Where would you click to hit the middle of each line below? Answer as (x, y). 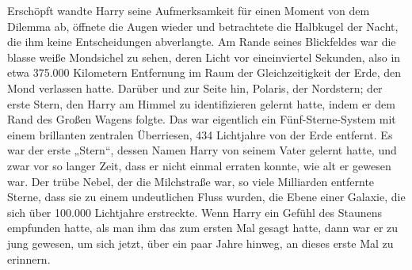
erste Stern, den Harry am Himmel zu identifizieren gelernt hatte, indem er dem (201, 103)
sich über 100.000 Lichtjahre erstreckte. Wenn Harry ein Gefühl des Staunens (195, 212)
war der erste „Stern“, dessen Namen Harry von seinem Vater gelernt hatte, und (202, 150)
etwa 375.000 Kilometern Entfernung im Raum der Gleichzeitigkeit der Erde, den (204, 72)
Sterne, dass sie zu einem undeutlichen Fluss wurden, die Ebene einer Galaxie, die (206, 197)
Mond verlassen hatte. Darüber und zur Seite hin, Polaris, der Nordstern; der (195, 87)
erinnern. (29, 259)
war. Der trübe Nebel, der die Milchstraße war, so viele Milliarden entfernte (191, 181)
